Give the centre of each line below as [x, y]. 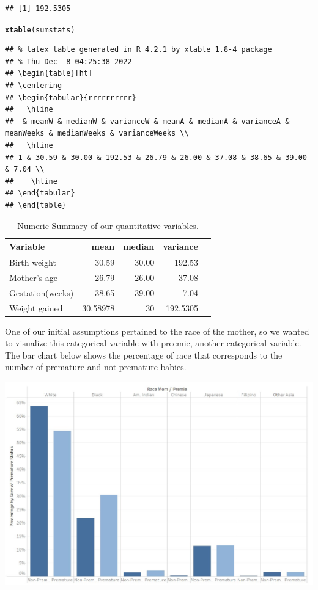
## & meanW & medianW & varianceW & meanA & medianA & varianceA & [147, 121]
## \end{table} [36, 205]
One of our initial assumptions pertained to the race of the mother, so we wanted [157, 331]
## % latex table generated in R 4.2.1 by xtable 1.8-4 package [139, 50]
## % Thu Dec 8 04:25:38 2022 [68, 61]
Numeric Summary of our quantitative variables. [108, 225]
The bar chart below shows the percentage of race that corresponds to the [144, 355]
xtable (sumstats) [40, 30]
